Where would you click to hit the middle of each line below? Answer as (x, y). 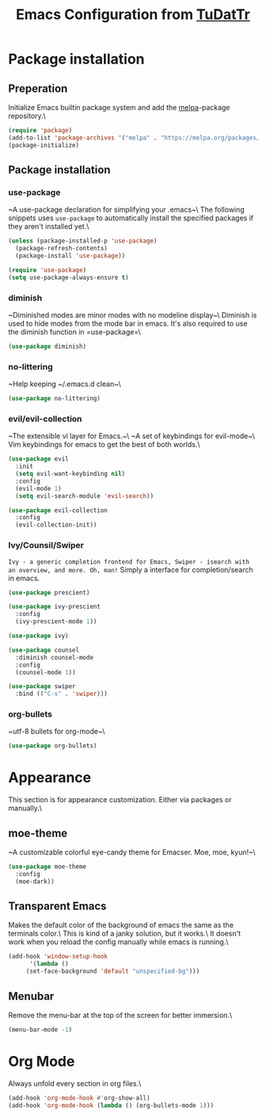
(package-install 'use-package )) (70, 256)
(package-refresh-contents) (62, 249)
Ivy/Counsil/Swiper (46, 545)
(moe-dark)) (35, 882)
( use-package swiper (42, 687)
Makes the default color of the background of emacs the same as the (121, 925)
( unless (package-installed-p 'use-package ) (83, 241)
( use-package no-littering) (55, 399)
